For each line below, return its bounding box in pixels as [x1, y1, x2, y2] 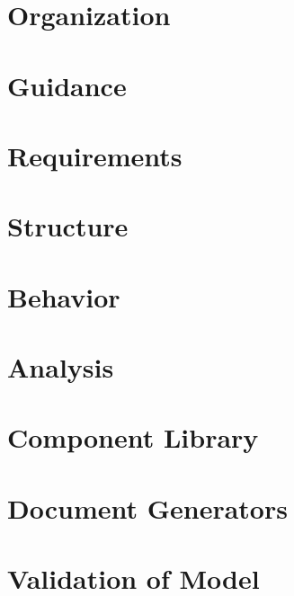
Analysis [7, 349, 114, 386]
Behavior [7, 278, 120, 315]
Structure [7, 208, 129, 245]
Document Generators [7, 489, 288, 526]
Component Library [7, 419, 259, 456]
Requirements [7, 137, 183, 173]
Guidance [7, 67, 127, 103]
